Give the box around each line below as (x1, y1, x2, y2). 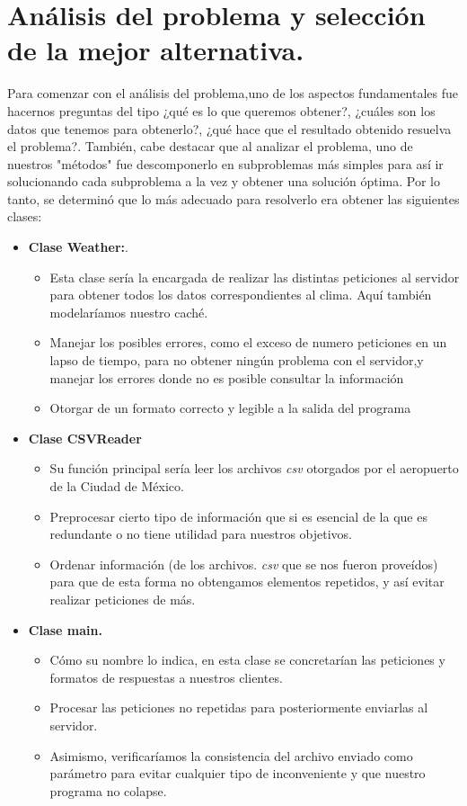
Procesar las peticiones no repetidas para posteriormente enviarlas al (49, 698, 428, 717)
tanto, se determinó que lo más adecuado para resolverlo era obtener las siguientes (7, 189, 460, 208)
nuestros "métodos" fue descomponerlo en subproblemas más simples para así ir (7, 154, 444, 173)
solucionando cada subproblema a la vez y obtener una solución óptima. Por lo (7, 172, 441, 191)
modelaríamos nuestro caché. (49, 302, 208, 321)
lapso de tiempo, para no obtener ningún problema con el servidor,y (49, 351, 424, 370)
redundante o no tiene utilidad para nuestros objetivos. (49, 524, 352, 543)
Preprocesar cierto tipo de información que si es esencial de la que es (49, 506, 427, 525)
